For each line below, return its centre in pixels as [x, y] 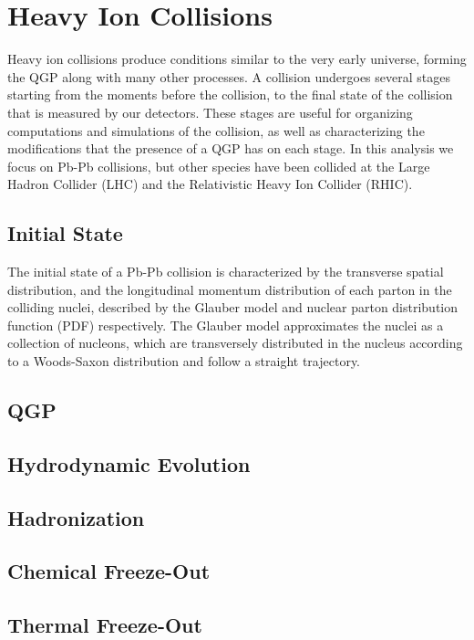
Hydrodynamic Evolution [129, 463]
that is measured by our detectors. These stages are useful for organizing [210, 112]
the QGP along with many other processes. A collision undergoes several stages [229, 76]
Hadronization [76, 517]
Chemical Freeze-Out [109, 571]
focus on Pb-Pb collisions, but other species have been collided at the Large [219, 166]
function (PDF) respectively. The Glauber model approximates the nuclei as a [226, 325]
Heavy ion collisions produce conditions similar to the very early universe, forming [237, 59]
